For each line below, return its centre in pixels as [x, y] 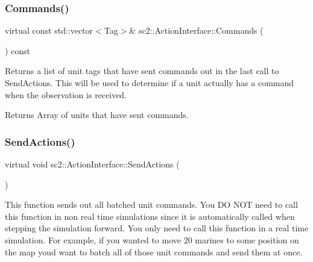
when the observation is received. [66, 94]
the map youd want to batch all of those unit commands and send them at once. [154, 251]
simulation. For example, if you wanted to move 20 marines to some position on [152, 239]
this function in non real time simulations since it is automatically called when [150, 216]
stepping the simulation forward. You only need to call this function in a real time [157, 228]
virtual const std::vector [49, 30]
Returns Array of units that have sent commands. [97, 115]
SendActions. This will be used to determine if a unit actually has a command [150, 83]
